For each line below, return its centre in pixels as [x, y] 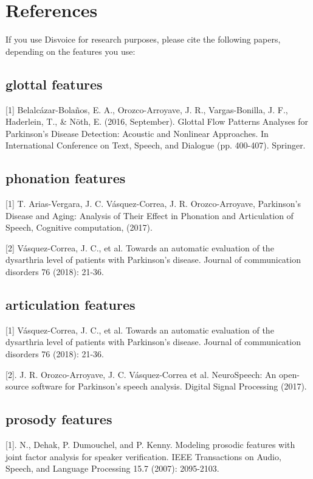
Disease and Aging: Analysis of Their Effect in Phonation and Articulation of [150, 215]
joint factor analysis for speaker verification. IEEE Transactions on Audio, [143, 456]
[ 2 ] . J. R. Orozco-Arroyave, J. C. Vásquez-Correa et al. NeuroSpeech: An [141, 374]
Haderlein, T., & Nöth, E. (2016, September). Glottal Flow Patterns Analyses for [157, 121]
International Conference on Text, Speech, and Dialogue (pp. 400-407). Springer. [156, 145]
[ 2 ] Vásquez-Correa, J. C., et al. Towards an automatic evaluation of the [140, 247]
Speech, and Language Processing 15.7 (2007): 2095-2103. [112, 468]
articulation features [71, 305]
